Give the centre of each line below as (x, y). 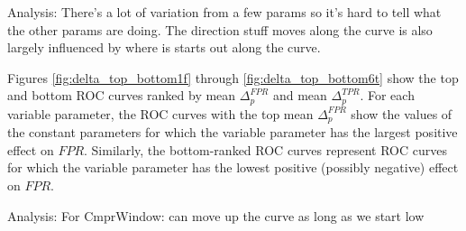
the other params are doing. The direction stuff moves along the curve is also (220, 29)
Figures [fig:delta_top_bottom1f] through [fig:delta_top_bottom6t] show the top (233, 77)
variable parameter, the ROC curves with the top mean (160, 113)
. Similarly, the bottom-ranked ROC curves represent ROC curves (265, 149)
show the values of (402, 113)
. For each (387, 95)
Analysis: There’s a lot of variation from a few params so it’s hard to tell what (224, 12)
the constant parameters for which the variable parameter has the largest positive (233, 132)
